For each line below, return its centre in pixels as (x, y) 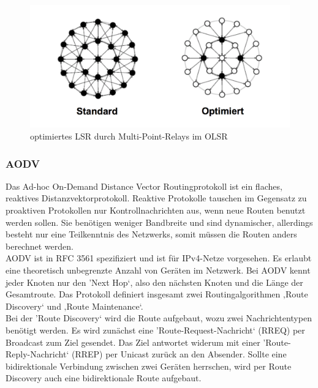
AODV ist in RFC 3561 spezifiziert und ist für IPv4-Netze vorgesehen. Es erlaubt (159, 258)
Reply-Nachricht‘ (37, 354)
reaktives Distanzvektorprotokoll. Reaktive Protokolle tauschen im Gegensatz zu (156, 198)
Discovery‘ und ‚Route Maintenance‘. (74, 306)
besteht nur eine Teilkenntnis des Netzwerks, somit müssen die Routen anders (151, 234)
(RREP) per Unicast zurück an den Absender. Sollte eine (179, 354)
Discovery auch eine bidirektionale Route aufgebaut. (104, 378)
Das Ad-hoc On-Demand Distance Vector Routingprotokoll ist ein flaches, (144, 186)
